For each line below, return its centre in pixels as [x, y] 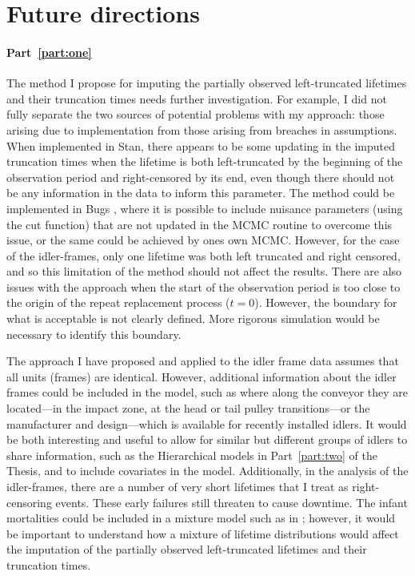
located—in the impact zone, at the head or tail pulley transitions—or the [188, 408]
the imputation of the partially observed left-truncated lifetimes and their [187, 549]
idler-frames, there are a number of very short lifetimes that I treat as [178, 487]
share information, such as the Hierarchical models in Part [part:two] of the [192, 455]
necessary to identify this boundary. [94, 334]
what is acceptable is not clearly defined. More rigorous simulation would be [193, 318]
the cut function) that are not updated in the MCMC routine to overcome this [200, 224]
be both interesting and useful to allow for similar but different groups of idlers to [207, 439]
